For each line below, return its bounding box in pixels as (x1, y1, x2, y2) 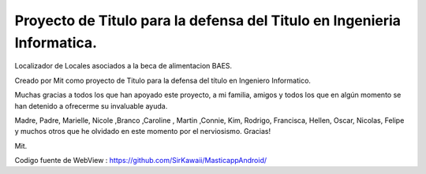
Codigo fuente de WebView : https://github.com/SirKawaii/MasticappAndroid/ (14, 156, 267, 165)
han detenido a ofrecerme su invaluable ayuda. (14, 101, 168, 110)
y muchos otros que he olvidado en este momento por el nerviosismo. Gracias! (14, 127, 271, 136)
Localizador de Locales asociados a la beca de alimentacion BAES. (14, 61, 233, 71)
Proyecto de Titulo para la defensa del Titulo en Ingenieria (14, 12, 402, 29)
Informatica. (14, 34, 98, 51)
